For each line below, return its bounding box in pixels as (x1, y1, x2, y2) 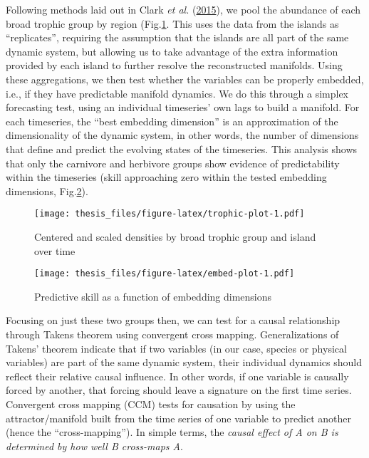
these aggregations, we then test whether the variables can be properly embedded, (6, 71, 364, 86)
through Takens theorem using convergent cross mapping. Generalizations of (6, 327, 339, 341)
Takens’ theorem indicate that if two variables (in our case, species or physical (6, 340, 347, 355)
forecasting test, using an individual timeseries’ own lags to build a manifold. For (6, 100, 360, 115)
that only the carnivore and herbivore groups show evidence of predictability (6, 155, 340, 170)
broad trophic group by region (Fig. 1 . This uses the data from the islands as (6, 16, 339, 31)
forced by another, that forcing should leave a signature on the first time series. (6, 382, 352, 397)
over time (34, 243, 76, 258)
